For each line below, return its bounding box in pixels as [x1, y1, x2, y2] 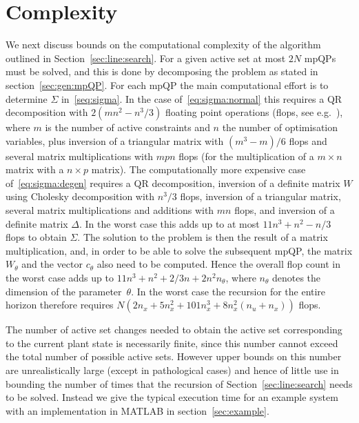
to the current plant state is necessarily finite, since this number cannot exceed [6, 335, 338, 350]
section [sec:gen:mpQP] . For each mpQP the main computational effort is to [6, 77, 329, 92]
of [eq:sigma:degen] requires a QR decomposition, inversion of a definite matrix [6, 175, 340, 190]
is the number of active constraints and [45, 120, 210, 135]
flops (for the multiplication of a [178, 148, 314, 163]
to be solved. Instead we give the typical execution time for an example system [6, 390, 338, 404]
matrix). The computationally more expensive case [91, 162, 306, 177]
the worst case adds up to [6, 270, 114, 285]
